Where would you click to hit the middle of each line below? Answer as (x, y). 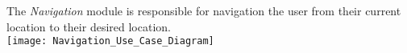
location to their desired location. (89, 26)
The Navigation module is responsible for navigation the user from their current (204, 10)
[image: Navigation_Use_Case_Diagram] (110, 41)
